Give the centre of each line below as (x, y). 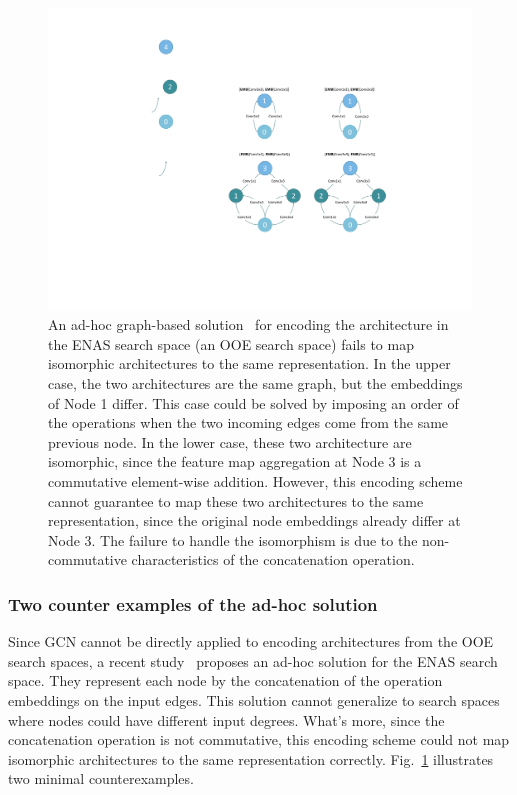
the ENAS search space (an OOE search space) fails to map (231, 343)
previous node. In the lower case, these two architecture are (230, 441)
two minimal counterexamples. (101, 778)
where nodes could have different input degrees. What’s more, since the (226, 719)
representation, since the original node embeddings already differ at (254, 520)
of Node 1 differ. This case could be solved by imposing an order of (253, 402)
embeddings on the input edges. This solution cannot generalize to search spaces (254, 699)
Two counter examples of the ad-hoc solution (193, 603)
